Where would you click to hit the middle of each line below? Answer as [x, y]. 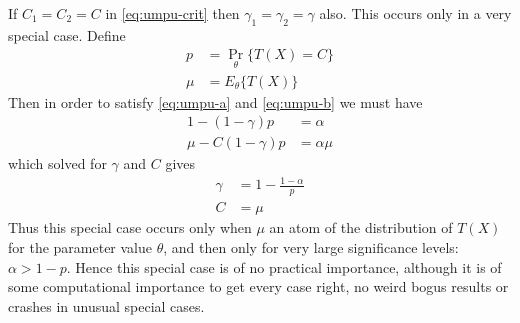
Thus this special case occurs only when [130, 227]
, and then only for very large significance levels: [311, 246]
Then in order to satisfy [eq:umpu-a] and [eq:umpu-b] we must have [215, 101]
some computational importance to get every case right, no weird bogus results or [258, 286]
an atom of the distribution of [361, 227]
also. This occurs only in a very [415, 13]
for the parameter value [80, 246]
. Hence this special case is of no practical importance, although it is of [284, 266]
